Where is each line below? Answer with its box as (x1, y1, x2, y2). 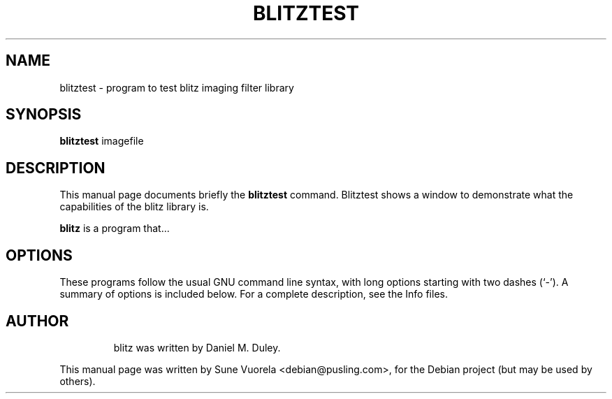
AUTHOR (6, 312, 69, 330)
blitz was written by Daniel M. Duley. (113, 341, 281, 354)
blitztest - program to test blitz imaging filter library (59, 81, 294, 94)
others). (59, 375, 96, 387)
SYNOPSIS (6, 106, 82, 124)
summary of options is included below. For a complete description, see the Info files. (59, 288, 448, 300)
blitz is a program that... (59, 222, 170, 235)
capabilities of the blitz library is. (59, 201, 209, 213)
